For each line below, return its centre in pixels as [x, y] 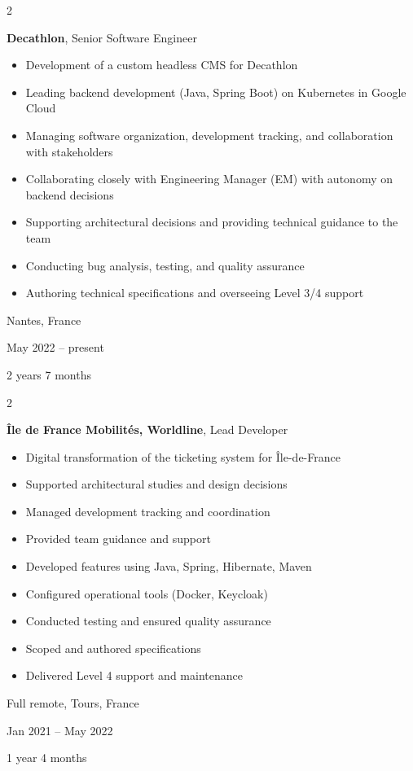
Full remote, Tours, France [73, 703]
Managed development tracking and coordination [148, 511]
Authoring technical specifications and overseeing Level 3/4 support [195, 293]
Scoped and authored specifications [113, 648]
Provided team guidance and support [118, 539]
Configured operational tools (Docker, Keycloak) [147, 593]
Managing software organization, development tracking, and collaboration [209, 135]
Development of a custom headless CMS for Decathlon [162, 65]
